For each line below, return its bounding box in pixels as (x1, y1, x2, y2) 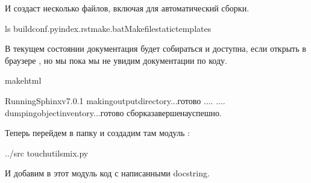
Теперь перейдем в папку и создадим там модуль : (5, 126, 190, 139)
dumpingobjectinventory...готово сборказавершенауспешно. (5, 106, 222, 119)
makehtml (5, 74, 42, 87)
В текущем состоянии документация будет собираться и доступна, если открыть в (5, 42, 306, 55)
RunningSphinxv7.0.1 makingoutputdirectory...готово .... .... (5, 94, 225, 107)
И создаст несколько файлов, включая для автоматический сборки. (5, 2, 250, 14)
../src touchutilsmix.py (5, 146, 89, 159)
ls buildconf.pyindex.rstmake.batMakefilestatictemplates (5, 22, 212, 34)
